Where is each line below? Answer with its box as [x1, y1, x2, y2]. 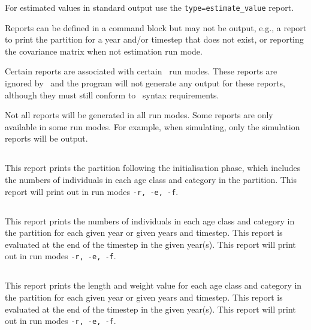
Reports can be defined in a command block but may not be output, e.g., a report [5, 21, 307, 34]
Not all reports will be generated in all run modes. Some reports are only [5, 109, 273, 121]
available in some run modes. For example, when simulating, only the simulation [5, 120, 300, 133]
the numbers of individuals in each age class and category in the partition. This [5, 173, 297, 185]
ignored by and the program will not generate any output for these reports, [5, 77, 285, 89]
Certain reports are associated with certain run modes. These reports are [5, 65, 277, 77]
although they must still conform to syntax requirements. [5, 88, 219, 101]
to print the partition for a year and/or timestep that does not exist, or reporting [5, 33, 304, 46]
